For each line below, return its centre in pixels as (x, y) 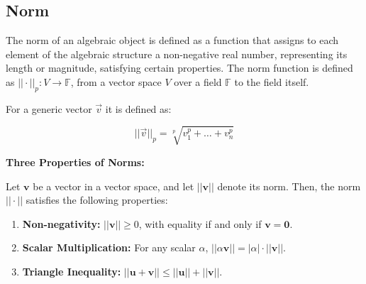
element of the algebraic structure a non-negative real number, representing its (177, 54)
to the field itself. (272, 81)
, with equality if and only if (200, 223)
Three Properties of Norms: (75, 162)
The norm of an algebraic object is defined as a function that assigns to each (172, 40)
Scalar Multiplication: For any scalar (109, 247)
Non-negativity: (61, 223)
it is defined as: (138, 108)
